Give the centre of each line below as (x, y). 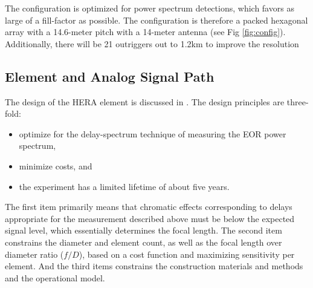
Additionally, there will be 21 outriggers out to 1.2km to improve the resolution (152, 43)
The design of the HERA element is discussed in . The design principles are (145, 101)
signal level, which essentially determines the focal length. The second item (144, 230)
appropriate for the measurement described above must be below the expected (150, 218)
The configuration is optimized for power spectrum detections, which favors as (150, 8)
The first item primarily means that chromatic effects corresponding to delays (149, 207)
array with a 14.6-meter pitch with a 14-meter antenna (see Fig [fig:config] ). (145, 32)
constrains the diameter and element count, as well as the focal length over (144, 242)
